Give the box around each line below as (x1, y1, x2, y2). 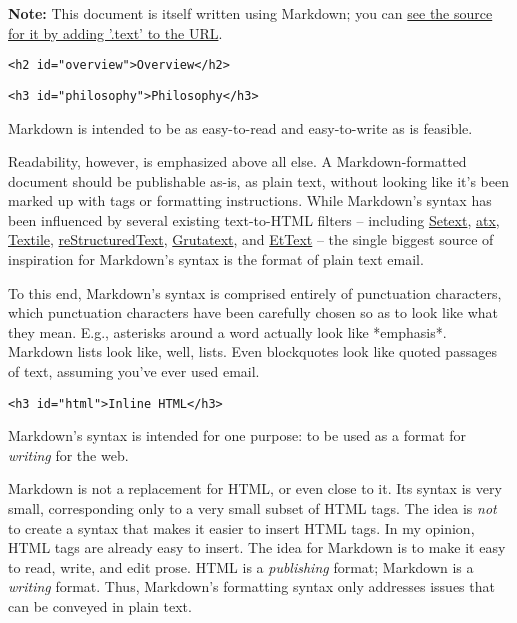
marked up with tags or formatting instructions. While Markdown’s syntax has (8, 190, 492, 211)
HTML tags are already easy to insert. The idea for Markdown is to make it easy (8, 537, 506, 558)
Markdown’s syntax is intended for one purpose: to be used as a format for (8, 425, 467, 446)
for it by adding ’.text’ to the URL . (8, 22, 223, 43)
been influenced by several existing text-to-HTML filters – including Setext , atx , (8, 209, 500, 230)
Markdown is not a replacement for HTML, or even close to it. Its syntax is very (8, 478, 502, 499)
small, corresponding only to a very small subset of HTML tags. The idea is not (8, 498, 497, 519)
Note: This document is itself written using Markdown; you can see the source (8, 3, 493, 23)
